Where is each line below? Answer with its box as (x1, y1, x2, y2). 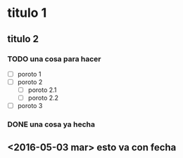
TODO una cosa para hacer (7, 54, 101, 64)
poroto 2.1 (27, 86, 57, 94)
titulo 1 (7, 5, 47, 21)
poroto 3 (17, 102, 43, 110)
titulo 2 (7, 33, 39, 45)
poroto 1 (17, 70, 42, 78)
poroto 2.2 (27, 93, 58, 103)
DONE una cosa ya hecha (7, 119, 95, 129)
